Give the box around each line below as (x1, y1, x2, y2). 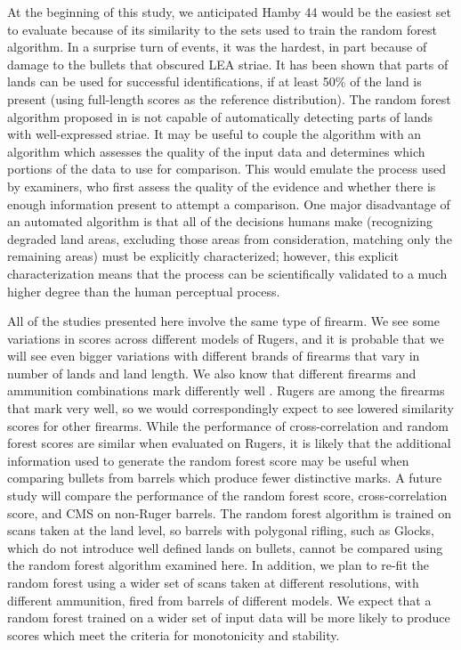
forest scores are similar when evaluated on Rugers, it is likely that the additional (7, 434, 451, 452)
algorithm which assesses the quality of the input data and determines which (7, 142, 425, 160)
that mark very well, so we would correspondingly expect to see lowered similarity (7, 399, 454, 418)
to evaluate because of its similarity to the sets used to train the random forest (7, 20, 437, 38)
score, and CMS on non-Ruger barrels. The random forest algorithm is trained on (7, 503, 451, 522)
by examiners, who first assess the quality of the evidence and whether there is (7, 176, 436, 195)
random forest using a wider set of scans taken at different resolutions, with (7, 573, 419, 591)
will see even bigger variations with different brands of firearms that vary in (7, 346, 420, 365)
